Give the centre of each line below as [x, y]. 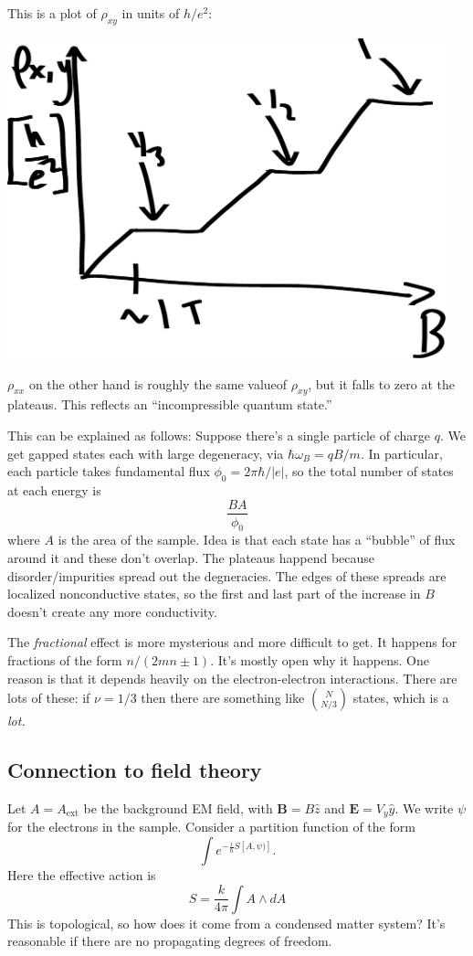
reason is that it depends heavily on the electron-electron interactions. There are [232, 678]
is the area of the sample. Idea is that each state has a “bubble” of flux [257, 540]
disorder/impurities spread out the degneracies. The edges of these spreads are [227, 575]
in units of [151, 13]
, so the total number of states [369, 471]
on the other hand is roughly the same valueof [158, 383]
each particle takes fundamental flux [109, 471]
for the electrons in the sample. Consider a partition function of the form [211, 827]
